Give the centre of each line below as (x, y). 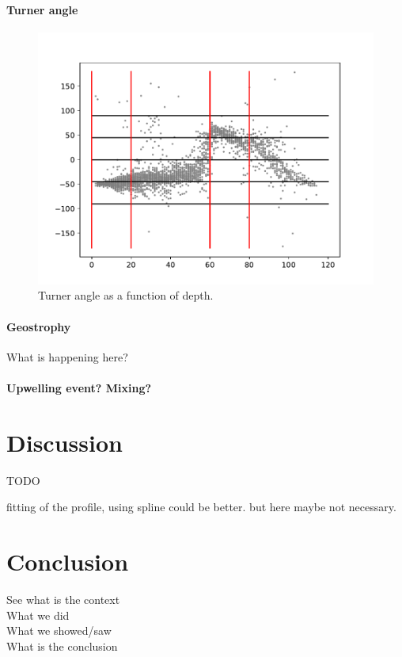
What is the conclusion (62, 646)
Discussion (64, 442)
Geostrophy (39, 326)
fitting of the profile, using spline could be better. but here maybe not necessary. (201, 507)
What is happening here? (67, 356)
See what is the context (63, 599)
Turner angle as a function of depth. (126, 295)
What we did (38, 615)
